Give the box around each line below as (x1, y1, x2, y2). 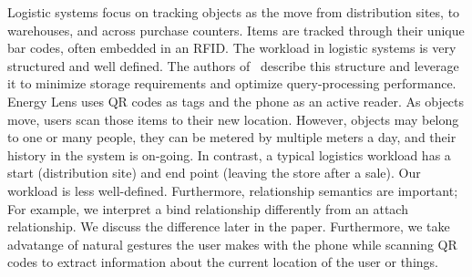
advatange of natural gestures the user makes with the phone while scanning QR (7, 234, 457, 253)
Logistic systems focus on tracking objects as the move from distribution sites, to (7, 3, 460, 21)
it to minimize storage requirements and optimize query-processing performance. (7, 74, 457, 93)
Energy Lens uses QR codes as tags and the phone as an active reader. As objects (7, 91, 465, 110)
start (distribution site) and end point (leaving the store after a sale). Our (7, 163, 421, 182)
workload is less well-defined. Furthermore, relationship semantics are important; (7, 180, 458, 200)
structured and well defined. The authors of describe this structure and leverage (7, 56, 459, 75)
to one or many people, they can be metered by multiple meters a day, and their (7, 128, 457, 147)
